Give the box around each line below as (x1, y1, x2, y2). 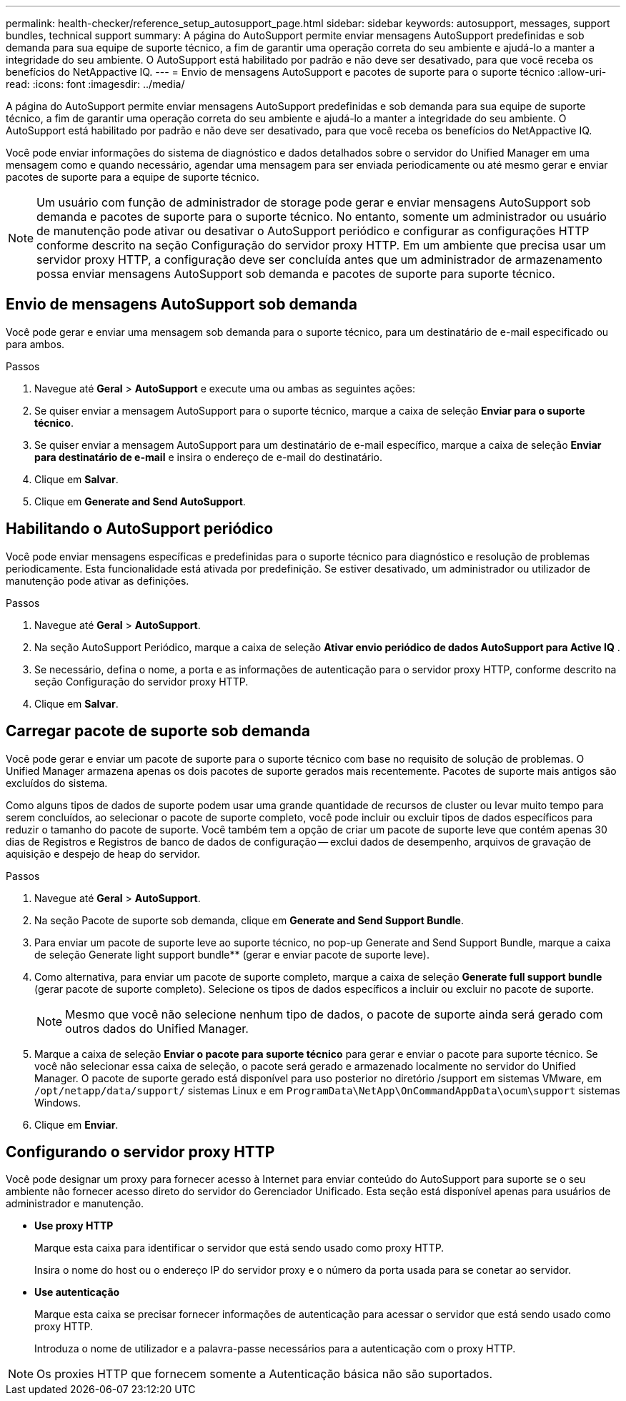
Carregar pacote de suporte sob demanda (6, 722, 310, 741)
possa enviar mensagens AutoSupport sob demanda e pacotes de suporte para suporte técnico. (36, 267, 555, 281)
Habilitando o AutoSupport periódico (6, 520, 274, 538)
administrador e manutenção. (6, 1197, 144, 1210)
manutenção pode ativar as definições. (6, 574, 189, 587)
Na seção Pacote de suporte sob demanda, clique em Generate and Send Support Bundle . (34, 914, 464, 926)
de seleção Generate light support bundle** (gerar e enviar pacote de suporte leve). (34, 948, 429, 961)
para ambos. (6, 337, 65, 350)
